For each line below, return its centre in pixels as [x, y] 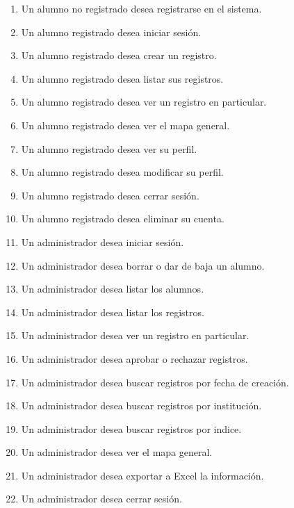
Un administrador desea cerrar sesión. [101, 499]
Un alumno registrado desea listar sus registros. [122, 78]
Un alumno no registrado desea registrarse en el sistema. [141, 8]
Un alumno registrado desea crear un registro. [119, 55]
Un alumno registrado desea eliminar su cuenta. [123, 219]
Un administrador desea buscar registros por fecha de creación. [155, 382]
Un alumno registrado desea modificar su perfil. [122, 172]
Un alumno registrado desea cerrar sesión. [110, 195]
